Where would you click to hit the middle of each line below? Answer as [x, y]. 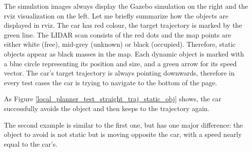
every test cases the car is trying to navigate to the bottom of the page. [111, 82]
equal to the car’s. [31, 143]
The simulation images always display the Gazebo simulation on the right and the [126, 6]
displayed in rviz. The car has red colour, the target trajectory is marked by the [123, 25]
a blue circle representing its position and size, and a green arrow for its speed [120, 63]
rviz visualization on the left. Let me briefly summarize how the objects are [116, 15]
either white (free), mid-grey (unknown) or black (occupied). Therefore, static [120, 44]
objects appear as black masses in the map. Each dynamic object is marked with [124, 53]
